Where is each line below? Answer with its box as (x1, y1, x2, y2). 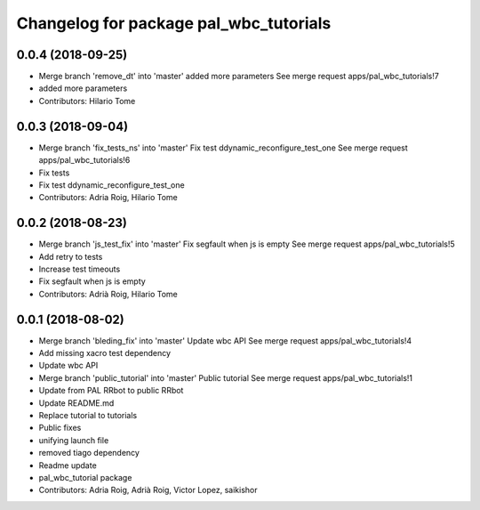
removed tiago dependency (38, 448, 140, 458)
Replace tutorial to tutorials (38, 410, 138, 421)
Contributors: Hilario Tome (38, 95, 136, 106)
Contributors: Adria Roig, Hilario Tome (38, 192, 178, 203)
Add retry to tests (38, 251, 103, 262)
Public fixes (38, 423, 82, 433)
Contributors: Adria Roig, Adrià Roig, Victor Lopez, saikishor (38, 485, 258, 496)
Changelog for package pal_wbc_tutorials (16, 13, 332, 33)
